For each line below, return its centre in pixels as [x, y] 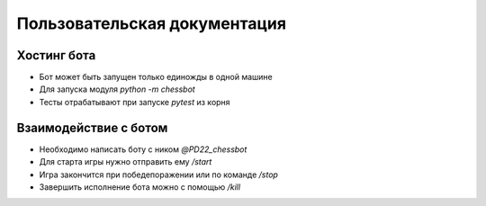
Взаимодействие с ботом [92, 127]
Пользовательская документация [152, 23]
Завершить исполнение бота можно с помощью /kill [140, 187]
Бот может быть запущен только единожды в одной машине [156, 77]
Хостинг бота [56, 55]
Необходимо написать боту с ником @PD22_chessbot [143, 149]
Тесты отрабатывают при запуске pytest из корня [135, 102]
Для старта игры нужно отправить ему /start [126, 162]
